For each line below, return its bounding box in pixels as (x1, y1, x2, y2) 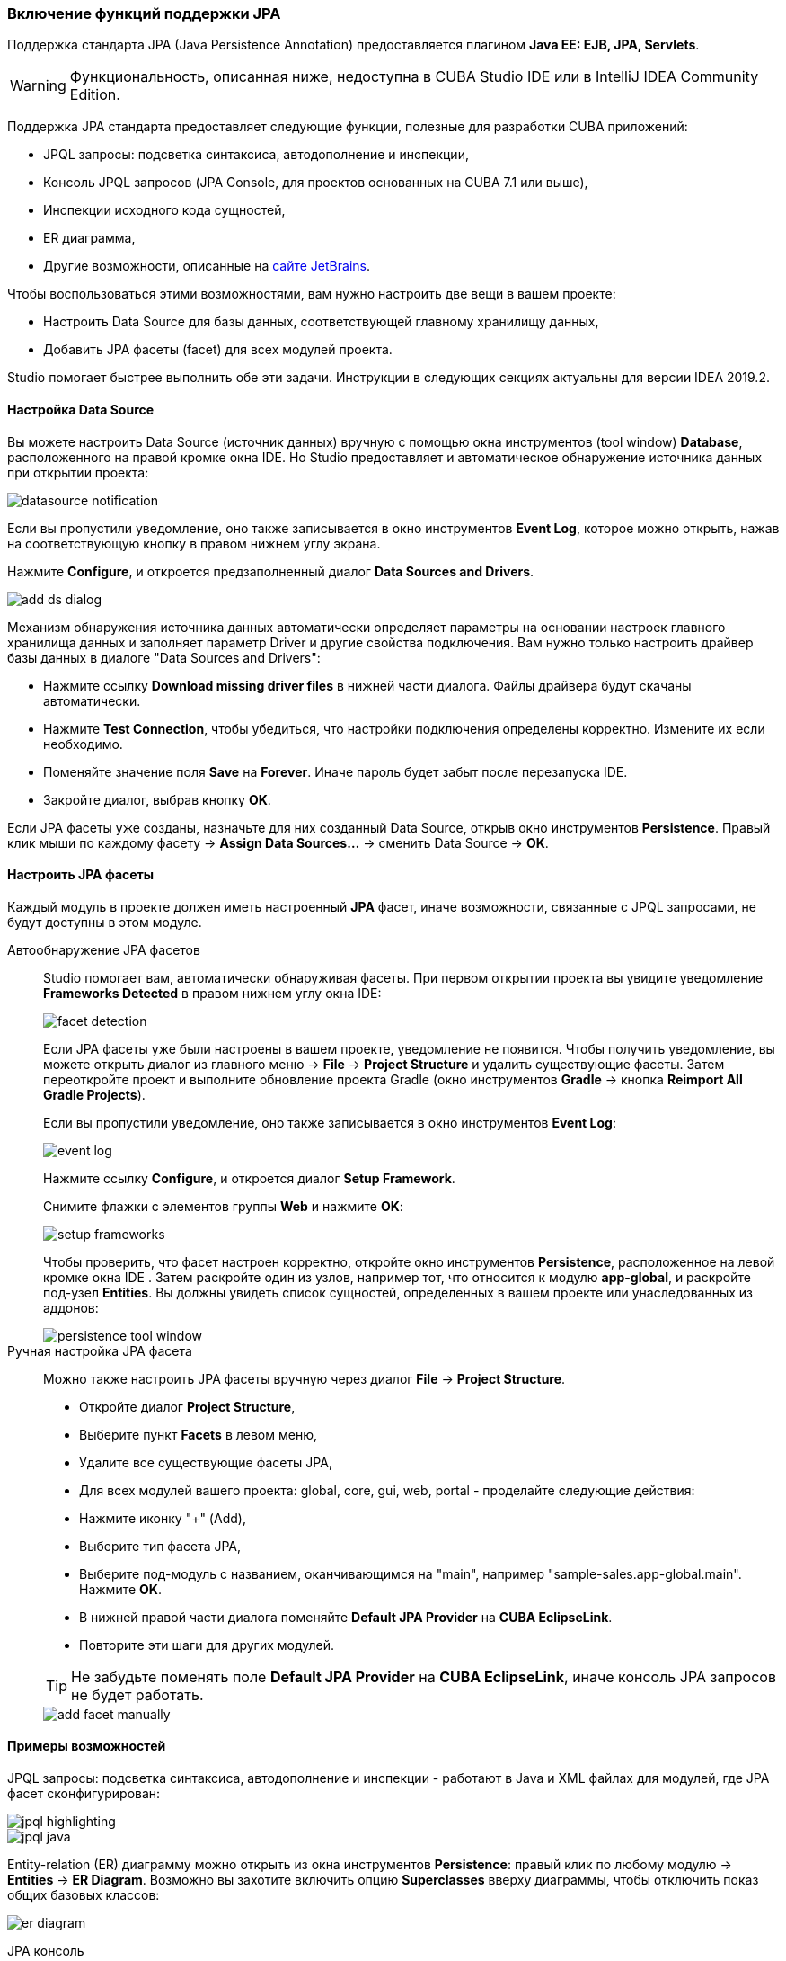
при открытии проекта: (7, 464, 149, 480)
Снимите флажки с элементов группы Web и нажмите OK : (43, 1198, 403, 1214)
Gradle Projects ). (43, 1086, 146, 1102)
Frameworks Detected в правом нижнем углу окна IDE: (43, 985, 382, 1001)
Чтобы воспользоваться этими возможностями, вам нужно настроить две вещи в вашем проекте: (7, 286, 616, 302)
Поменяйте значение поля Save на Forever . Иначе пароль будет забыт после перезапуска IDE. (43, 763, 628, 780)
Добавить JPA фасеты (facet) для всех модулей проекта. (43, 342, 393, 358)
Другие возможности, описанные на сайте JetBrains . (43, 258, 370, 274)
